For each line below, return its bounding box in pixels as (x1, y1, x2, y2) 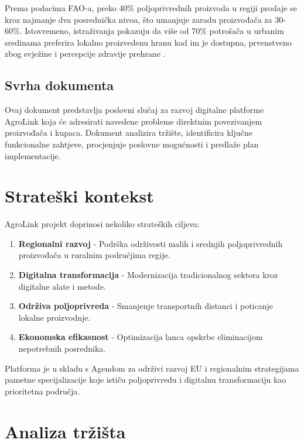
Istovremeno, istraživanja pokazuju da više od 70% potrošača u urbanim (25, 25, 284, 37)
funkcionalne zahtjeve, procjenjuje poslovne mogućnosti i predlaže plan (5, 138, 259, 150)
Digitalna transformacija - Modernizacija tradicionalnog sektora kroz (18, 269, 278, 281)
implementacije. (5, 149, 61, 162)
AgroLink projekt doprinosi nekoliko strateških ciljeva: (5, 218, 200, 230)
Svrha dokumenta (5, 76, 114, 94)
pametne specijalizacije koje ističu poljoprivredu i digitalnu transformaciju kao (5, 373, 286, 386)
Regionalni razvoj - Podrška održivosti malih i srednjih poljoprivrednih (18, 237, 283, 249)
